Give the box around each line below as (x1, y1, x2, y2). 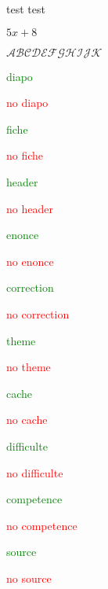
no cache (6, 411, 48, 428)
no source (6, 569, 52, 586)
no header (6, 200, 53, 216)
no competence (6, 517, 77, 533)
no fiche (6, 147, 44, 164)
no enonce (6, 252, 54, 269)
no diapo (6, 94, 49, 111)
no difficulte (6, 464, 63, 480)
